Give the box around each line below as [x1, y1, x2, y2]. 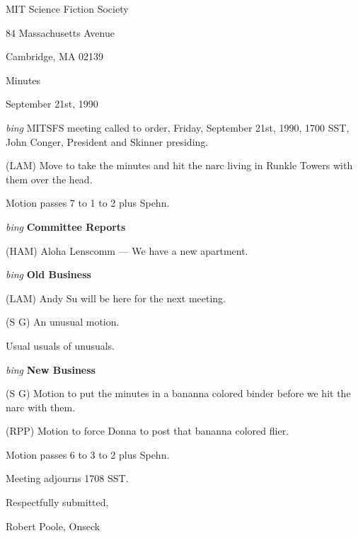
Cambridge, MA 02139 [6, 49, 104, 64]
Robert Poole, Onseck [6, 518, 100, 533]
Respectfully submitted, [6, 495, 109, 510]
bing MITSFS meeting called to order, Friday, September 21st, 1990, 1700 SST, [6, 120, 350, 134]
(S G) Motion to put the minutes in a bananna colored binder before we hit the [6, 386, 351, 401]
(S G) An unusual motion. [6, 314, 120, 329]
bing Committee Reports [6, 219, 126, 234]
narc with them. [6, 399, 76, 414]
